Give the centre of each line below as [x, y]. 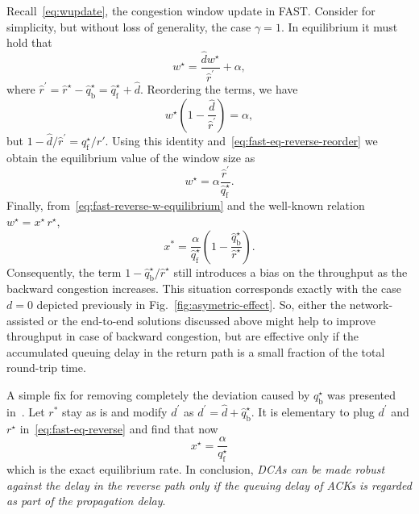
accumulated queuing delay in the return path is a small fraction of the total [196, 351]
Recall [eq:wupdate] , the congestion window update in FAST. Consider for [191, 10]
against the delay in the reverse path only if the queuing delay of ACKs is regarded [209, 485]
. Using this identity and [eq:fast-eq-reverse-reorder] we [241, 140]
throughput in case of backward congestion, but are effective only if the [183, 336]
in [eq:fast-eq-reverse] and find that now [119, 428]
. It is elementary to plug [313, 411]
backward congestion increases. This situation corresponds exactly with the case [204, 288]
